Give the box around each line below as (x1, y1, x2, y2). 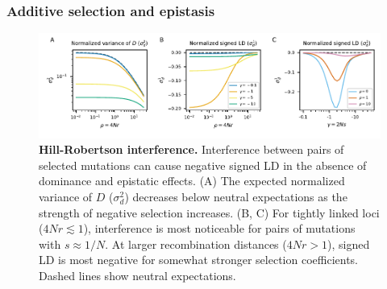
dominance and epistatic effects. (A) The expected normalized (39, 172, 345, 189)
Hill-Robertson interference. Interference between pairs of (39, 141, 344, 158)
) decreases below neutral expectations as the (124, 188, 347, 205)
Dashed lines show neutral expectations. (39, 267, 236, 284)
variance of (39, 188, 93, 205)
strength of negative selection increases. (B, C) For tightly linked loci (39, 204, 380, 221)
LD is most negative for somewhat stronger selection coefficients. (39, 251, 359, 268)
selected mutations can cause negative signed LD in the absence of (39, 156, 367, 173)
